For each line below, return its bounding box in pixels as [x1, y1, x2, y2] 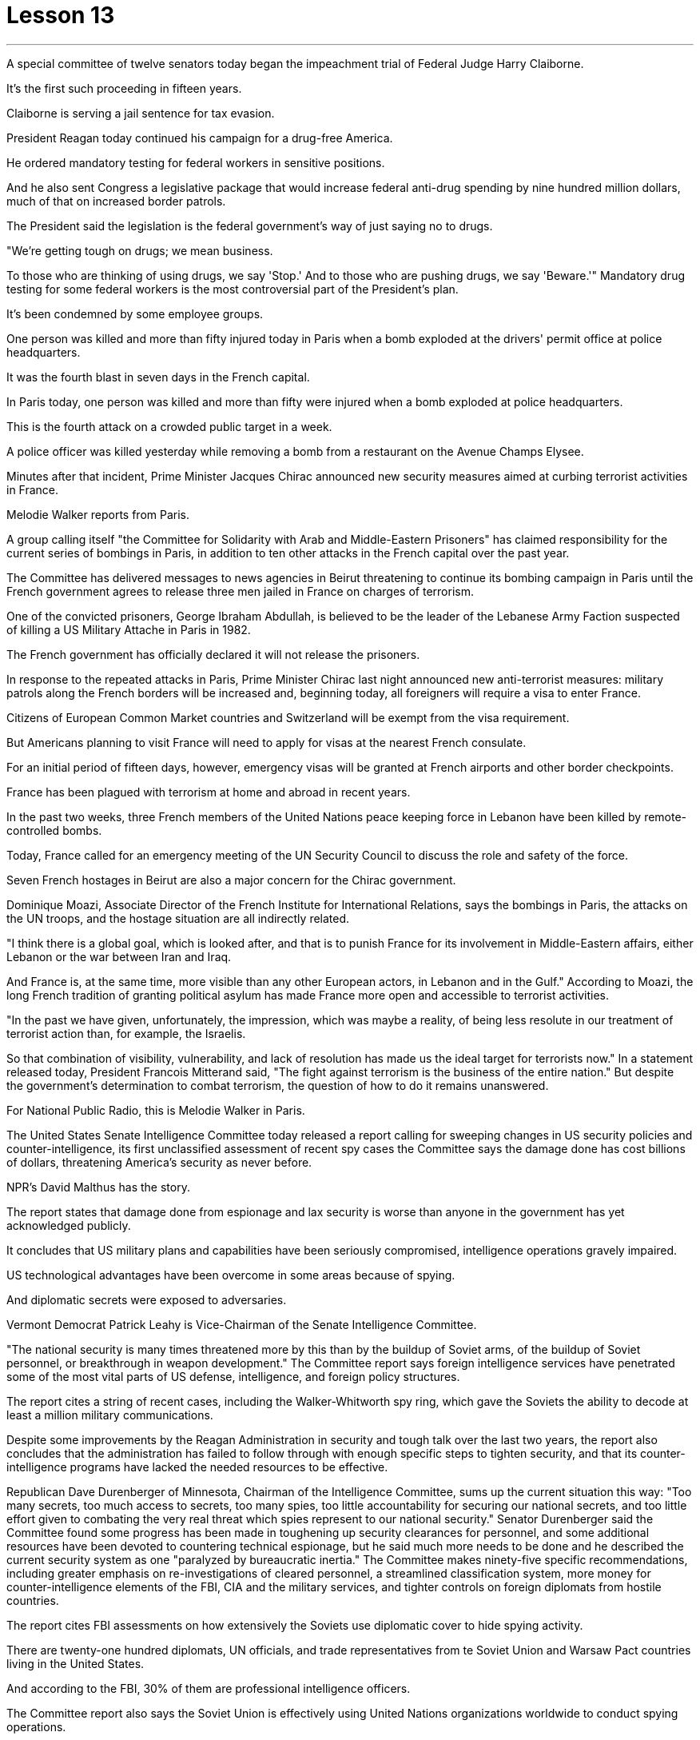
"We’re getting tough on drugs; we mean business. [6, 243, 273, 257]
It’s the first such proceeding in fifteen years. [6, 81, 242, 95]
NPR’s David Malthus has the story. [6, 1179, 190, 1194]
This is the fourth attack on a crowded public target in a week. [6, 419, 332, 433]
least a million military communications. [6, 1407, 213, 1422]
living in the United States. [6, 1656, 145, 1670]
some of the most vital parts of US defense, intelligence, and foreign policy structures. [6, 1369, 460, 1383]
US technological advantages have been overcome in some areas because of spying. [6, 1267, 455, 1282]
